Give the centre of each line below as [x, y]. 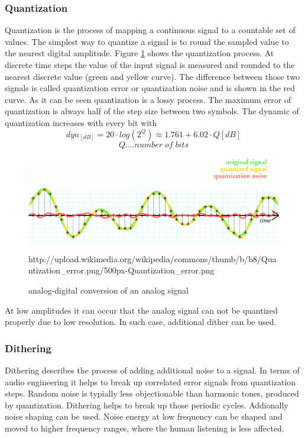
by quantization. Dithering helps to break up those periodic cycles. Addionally [147, 405]
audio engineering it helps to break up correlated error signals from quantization [150, 381]
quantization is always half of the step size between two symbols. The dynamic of [152, 111]
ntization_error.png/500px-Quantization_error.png [121, 270]
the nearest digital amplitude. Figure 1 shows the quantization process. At [139, 53]
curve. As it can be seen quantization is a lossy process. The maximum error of [148, 99]
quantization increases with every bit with [81, 122]
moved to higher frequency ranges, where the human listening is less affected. [145, 428]
